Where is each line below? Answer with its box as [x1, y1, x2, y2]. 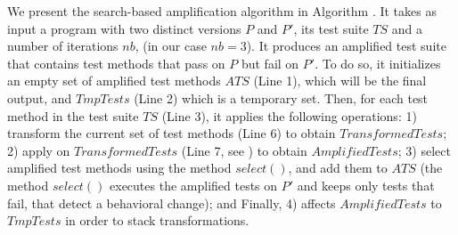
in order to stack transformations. [65, 211, 249, 230]
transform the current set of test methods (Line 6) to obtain [7, 124, 336, 142]
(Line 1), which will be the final [253, 71, 427, 90]
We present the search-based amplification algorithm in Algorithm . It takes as [7, 2, 437, 20]
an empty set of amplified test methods [7, 71, 221, 90]
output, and [7, 88, 72, 107]
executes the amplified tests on [110, 175, 278, 194]
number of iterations [7, 36, 119, 55]
